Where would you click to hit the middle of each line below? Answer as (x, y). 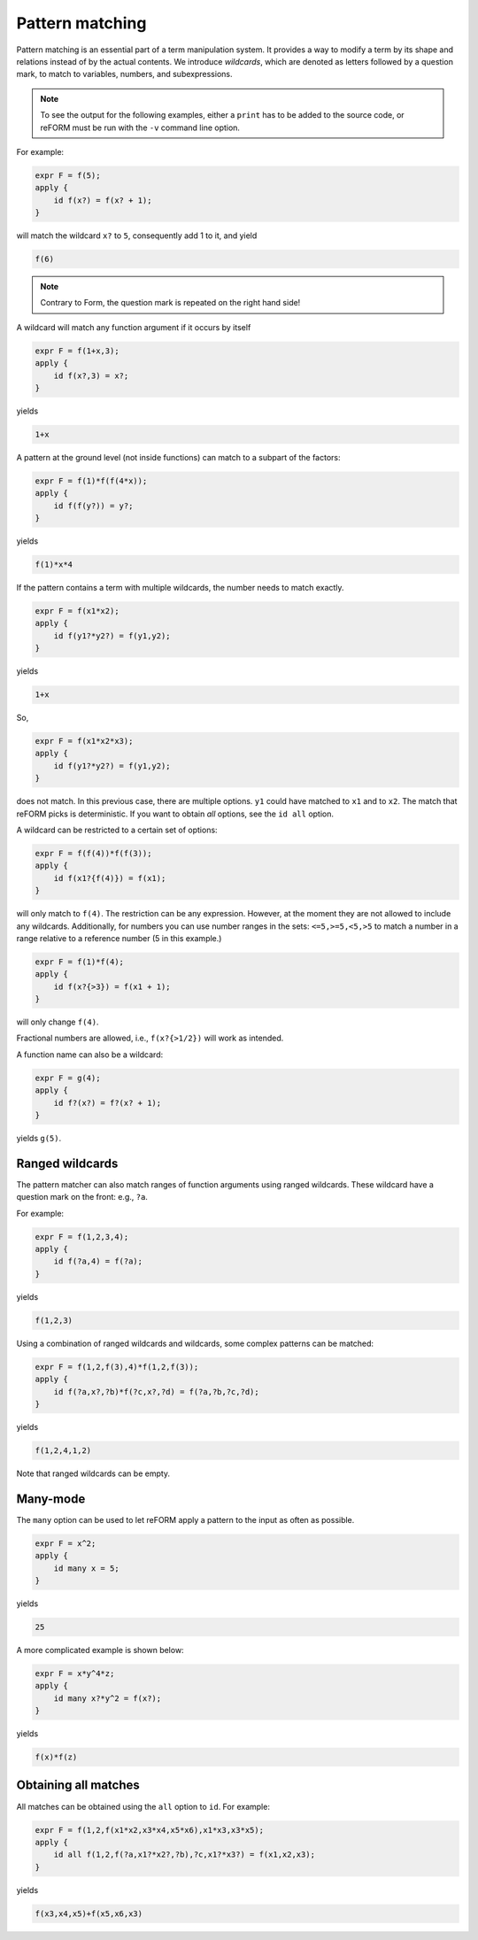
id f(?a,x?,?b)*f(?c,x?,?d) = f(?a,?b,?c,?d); (157, 1391)
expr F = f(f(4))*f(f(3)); (93, 854)
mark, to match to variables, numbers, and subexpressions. (124, 74)
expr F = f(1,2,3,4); (82, 1237)
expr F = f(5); (68, 175)
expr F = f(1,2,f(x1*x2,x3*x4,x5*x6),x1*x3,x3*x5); (150, 1830)
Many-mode (51, 1499)
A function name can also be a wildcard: (90, 1055)
